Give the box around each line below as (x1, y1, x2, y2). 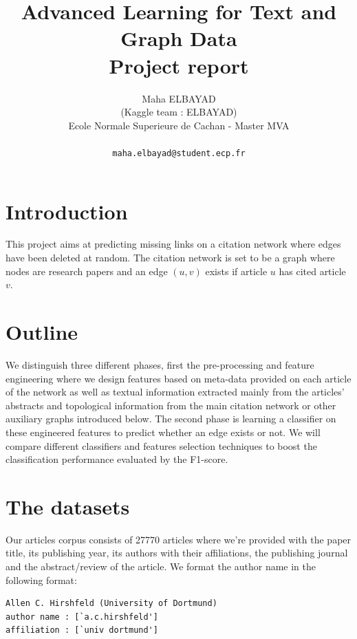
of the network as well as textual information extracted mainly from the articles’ (6, 385, 345, 399)
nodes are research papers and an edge (6, 263, 168, 278)
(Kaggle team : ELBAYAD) (120, 105, 237, 119)
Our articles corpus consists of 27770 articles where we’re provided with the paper (6, 532, 351, 546)
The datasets (6, 492, 130, 520)
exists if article (205, 263, 268, 278)
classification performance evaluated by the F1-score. (6, 452, 228, 466)
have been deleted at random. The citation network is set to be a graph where (6, 250, 335, 265)
